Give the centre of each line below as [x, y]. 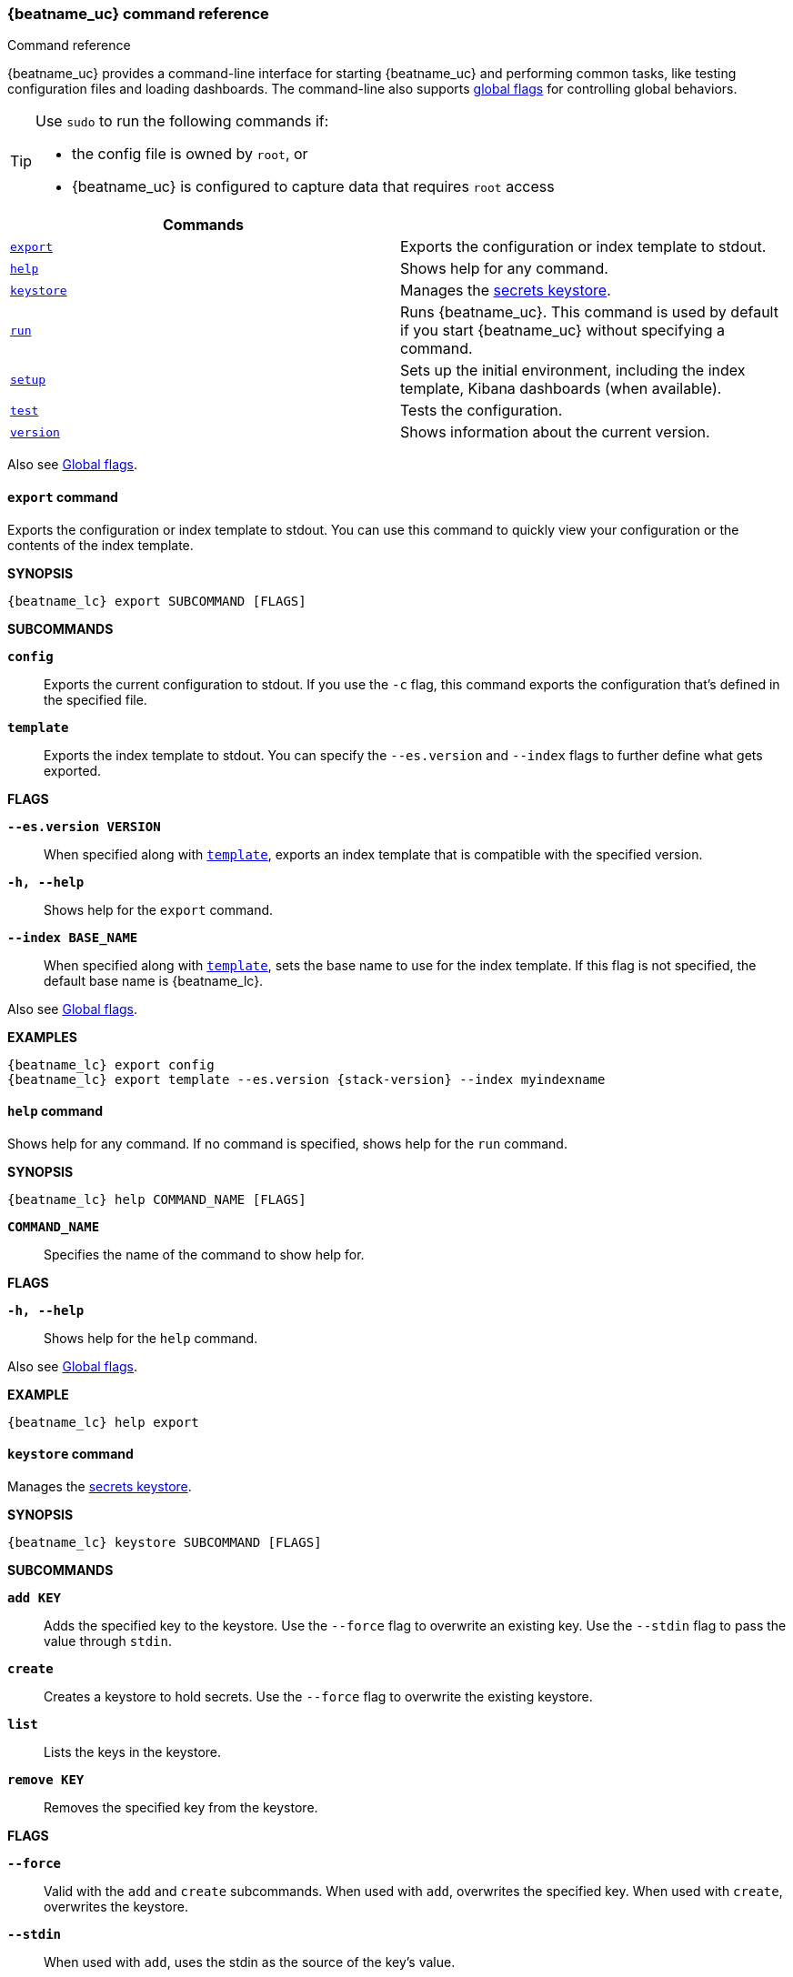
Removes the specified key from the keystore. [181, 1808]
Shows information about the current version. [555, 432]
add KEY [35, 1598]
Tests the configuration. [482, 411]
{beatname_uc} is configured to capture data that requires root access [313, 187]
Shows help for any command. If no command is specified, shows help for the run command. [287, 1143]
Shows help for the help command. [151, 1338]
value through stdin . [108, 1641]
